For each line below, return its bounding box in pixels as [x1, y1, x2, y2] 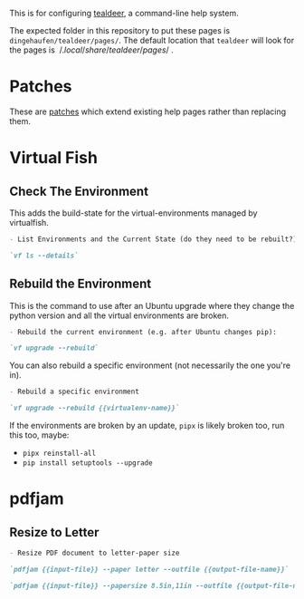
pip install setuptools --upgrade [22, 459, 153, 468]
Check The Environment [9, 183, 149, 198]
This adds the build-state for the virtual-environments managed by [9, 208, 258, 218]
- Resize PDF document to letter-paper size [9, 548, 180, 557]
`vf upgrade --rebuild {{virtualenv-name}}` [9, 403, 180, 413]
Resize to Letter [9, 525, 100, 540]
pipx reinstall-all [22, 449, 97, 458]
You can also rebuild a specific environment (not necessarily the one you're [9, 360, 291, 371]
